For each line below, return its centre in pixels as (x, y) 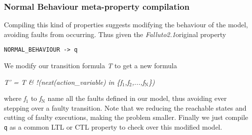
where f (15, 98)
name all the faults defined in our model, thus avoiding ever (137, 98)
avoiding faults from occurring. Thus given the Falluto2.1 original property (115, 34)
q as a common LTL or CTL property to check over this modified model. (113, 127)
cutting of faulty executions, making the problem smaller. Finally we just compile (126, 117)
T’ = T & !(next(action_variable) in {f (63, 82)
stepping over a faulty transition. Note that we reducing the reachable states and (125, 107)
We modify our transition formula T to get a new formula (91, 66)
